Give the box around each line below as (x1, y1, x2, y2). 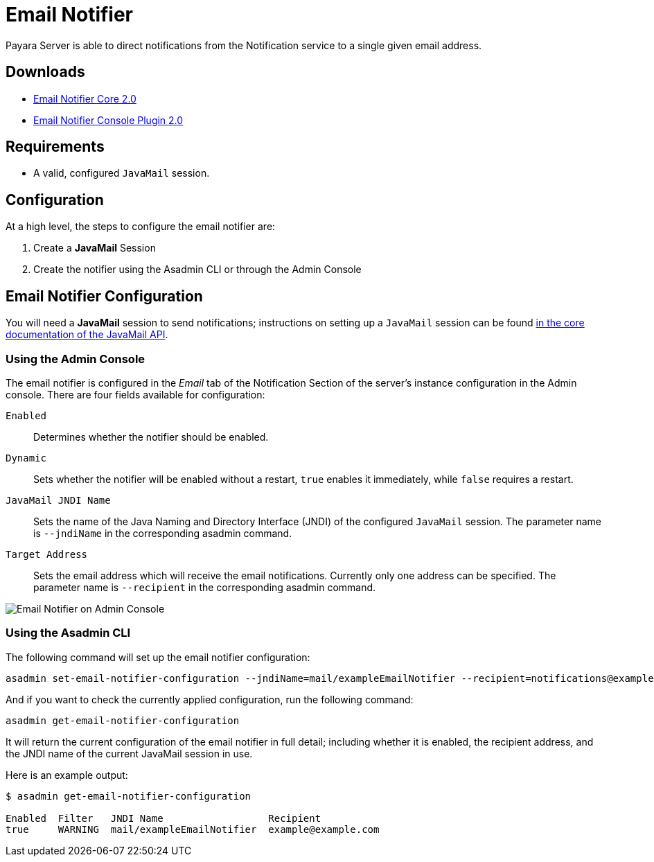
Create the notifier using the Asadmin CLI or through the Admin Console (33, 263, 362, 276)
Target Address (6, 548, 88, 560)
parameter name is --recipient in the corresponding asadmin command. (33, 581, 376, 593)
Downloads (6, 63, 85, 81)
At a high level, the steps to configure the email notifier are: (6, 220, 276, 233)
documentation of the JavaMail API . (6, 328, 168, 341)
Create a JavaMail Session (33, 242, 156, 254)
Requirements (6, 138, 105, 156)
